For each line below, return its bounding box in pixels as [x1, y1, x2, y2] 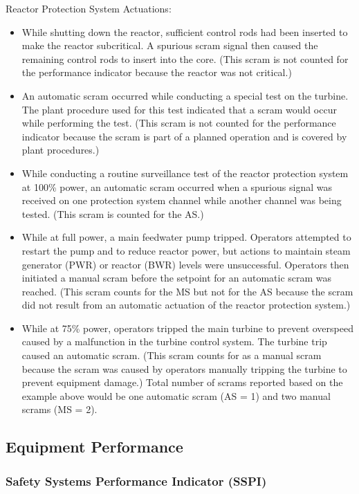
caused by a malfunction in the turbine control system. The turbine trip [21, 334, 327, 349]
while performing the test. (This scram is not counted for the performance [21, 116, 336, 130]
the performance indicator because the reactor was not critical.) [21, 65, 292, 80]
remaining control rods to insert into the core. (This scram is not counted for [21, 51, 349, 66]
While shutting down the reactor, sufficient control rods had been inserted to [21, 24, 348, 39]
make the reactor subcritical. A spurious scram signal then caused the [21, 38, 318, 53]
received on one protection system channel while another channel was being [21, 193, 342, 208]
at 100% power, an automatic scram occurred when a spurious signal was [21, 179, 332, 194]
